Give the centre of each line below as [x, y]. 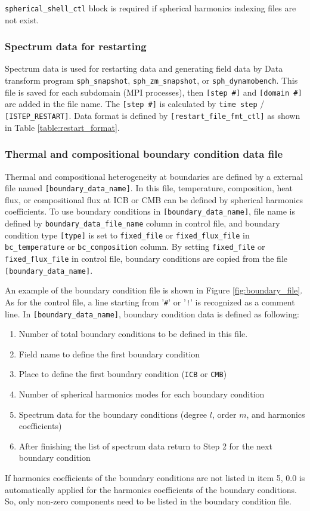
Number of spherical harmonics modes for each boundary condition [142, 394]
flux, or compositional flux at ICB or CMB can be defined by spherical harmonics [154, 199]
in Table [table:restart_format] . [62, 127]
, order [224, 414]
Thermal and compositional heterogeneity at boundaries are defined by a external [154, 176]
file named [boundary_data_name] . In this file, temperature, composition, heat [149, 188]
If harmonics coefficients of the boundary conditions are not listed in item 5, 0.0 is [155, 478]
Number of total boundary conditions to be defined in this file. [133, 334]
